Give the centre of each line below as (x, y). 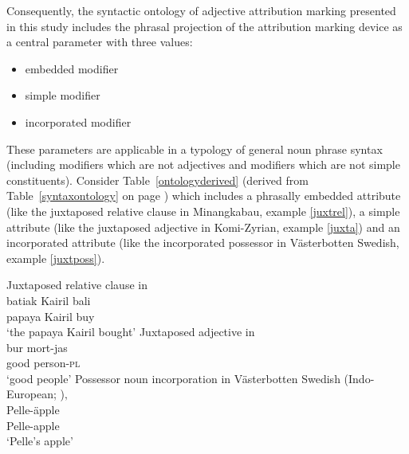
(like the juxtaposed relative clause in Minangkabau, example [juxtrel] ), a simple (203, 211)
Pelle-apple (33, 425)
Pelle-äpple (33, 410)
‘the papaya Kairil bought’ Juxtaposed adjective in (131, 332)
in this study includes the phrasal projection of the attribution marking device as (204, 26)
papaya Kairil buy (51, 316)
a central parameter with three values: (100, 42)
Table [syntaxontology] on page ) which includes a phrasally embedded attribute (204, 196)
